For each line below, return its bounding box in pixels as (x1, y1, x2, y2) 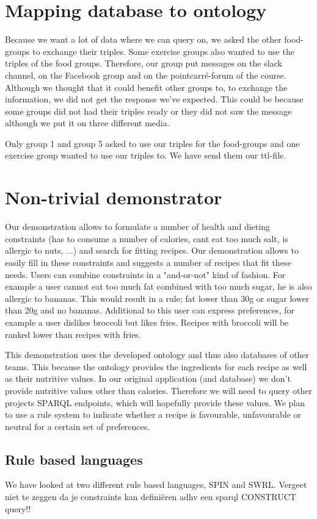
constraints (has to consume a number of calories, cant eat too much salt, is (5, 232, 288, 245)
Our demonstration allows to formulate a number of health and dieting (5, 220, 270, 233)
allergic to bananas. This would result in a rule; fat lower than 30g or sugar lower (5, 292, 310, 304)
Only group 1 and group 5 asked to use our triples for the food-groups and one (5, 137, 300, 149)
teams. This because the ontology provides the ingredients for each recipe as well (5, 360, 307, 373)
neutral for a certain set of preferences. (5, 420, 150, 432)
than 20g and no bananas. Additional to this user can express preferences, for (5, 304, 294, 317)
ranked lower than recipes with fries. (5, 328, 141, 340)
